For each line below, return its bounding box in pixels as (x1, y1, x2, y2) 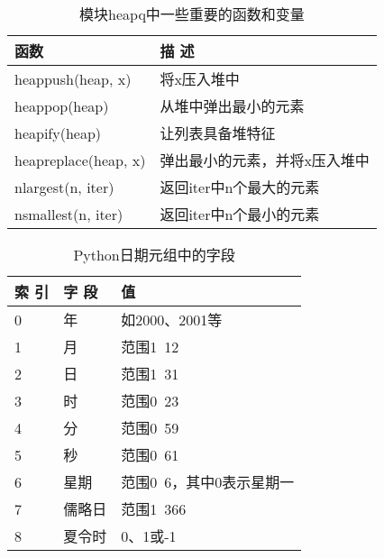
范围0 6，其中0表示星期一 (121, 471, 295, 492)
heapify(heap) (14, 122, 102, 143)
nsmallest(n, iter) (14, 203, 123, 224)
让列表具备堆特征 (160, 123, 276, 143)
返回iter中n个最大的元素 (160, 177, 320, 197)
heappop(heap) (14, 95, 109, 116)
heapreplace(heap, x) (14, 149, 146, 170)
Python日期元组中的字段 (73, 244, 235, 265)
